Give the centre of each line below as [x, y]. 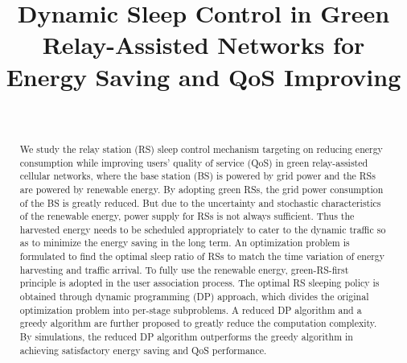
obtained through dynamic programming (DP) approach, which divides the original [194, 297]
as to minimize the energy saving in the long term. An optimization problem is [185, 243]
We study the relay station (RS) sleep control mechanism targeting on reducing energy [201, 148]
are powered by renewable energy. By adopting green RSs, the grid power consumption [201, 189]
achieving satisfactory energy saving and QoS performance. [143, 350]
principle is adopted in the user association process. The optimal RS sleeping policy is [199, 283]
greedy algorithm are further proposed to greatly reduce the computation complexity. [198, 323]
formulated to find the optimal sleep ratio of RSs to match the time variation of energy [202, 256]
